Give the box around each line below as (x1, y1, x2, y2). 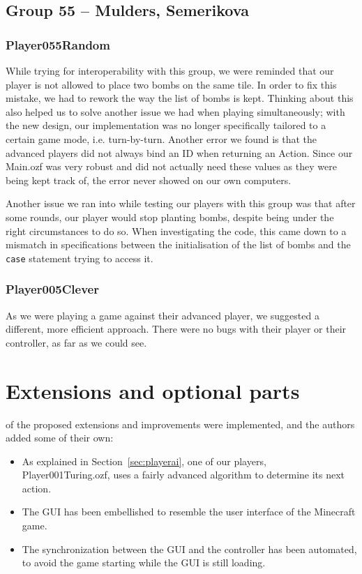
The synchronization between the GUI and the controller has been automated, (22, 541, 357, 556)
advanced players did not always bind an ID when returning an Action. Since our (6, 145, 353, 160)
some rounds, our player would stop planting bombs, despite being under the (6, 209, 334, 224)
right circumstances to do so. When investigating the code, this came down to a (6, 223, 347, 238)
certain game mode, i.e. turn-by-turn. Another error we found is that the (6, 131, 317, 146)
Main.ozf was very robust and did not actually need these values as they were (6, 159, 337, 174)
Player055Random (6, 36, 110, 53)
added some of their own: (6, 430, 114, 445)
